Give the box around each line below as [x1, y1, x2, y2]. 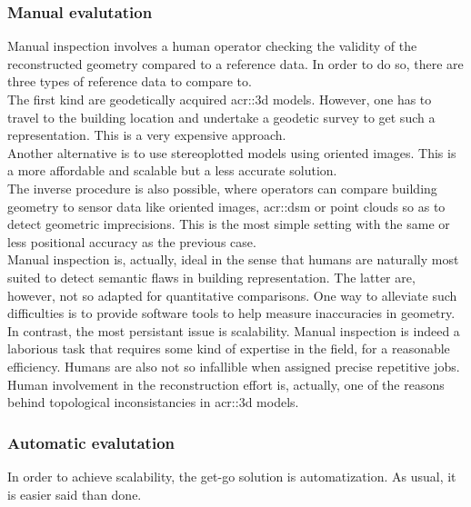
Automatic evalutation [7, 431, 175, 453]
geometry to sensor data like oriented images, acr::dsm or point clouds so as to [7, 196, 446, 215]
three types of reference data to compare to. [7, 72, 252, 91]
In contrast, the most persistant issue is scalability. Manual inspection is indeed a [7, 321, 460, 340]
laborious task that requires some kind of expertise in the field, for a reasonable [7, 339, 450, 358]
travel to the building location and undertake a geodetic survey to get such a [7, 107, 436, 126]
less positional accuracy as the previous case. [7, 232, 256, 251]
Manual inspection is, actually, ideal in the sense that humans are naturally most [7, 250, 459, 269]
